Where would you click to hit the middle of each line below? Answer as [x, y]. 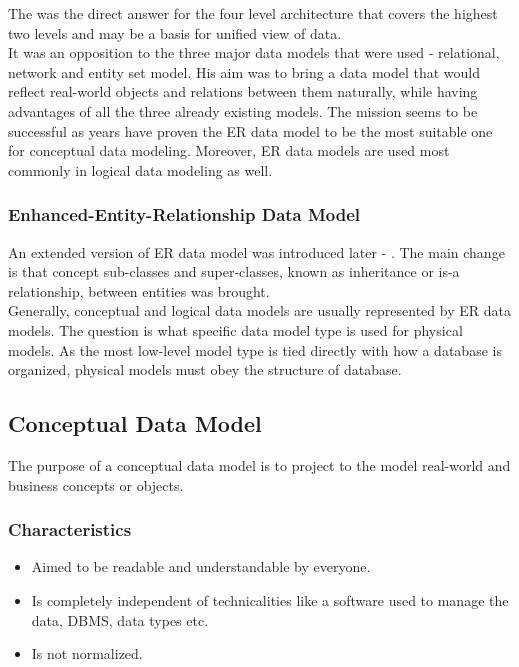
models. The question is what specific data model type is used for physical [235, 329]
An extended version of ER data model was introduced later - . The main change [256, 251]
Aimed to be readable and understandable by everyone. [201, 566]
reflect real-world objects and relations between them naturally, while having [243, 91]
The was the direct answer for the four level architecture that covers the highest [253, 13]
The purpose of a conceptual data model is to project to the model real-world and [259, 464]
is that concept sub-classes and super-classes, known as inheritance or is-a [234, 271]
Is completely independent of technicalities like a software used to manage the [270, 599]
